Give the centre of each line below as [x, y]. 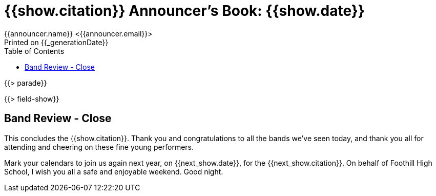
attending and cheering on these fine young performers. [99, 147]
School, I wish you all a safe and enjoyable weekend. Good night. [114, 171]
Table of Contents [34, 51]
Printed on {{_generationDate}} [56, 42]
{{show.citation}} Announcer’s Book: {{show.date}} [184, 11]
